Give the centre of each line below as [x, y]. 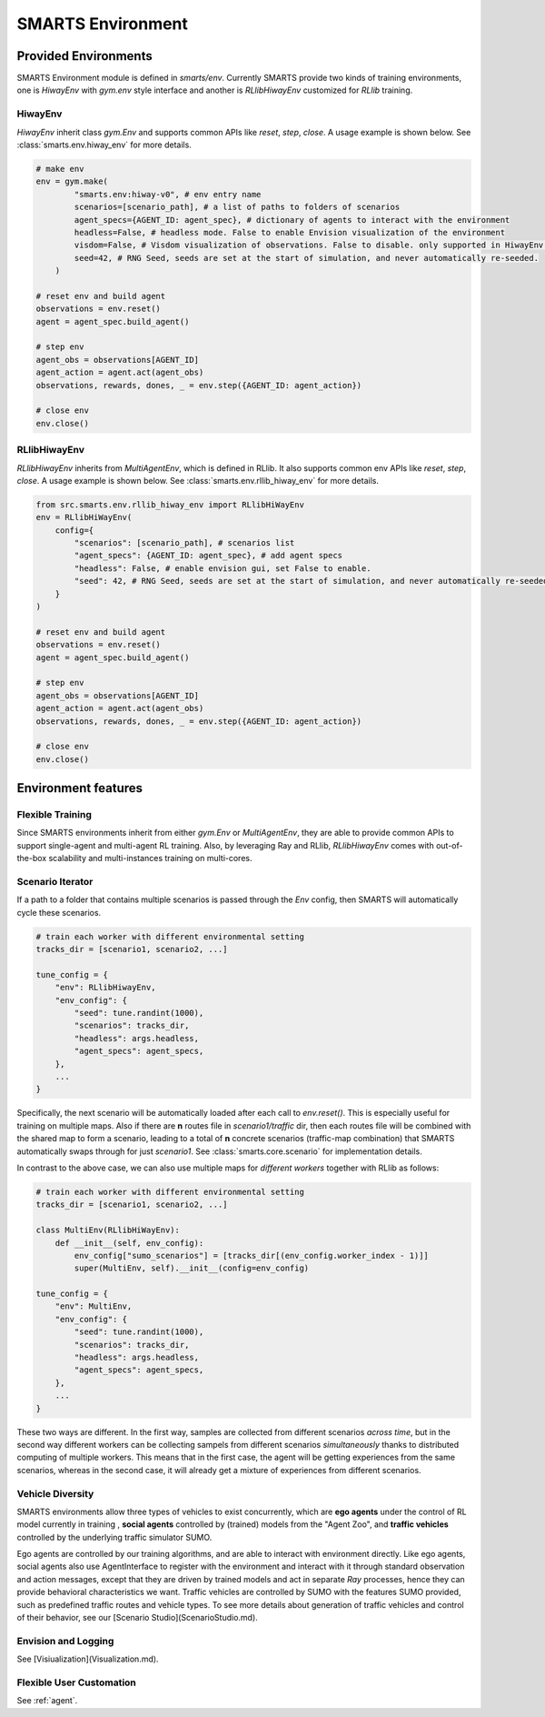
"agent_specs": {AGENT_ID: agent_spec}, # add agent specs [208, 556]
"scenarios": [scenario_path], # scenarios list [184, 543]
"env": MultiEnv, [94, 1306]
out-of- [450, 845]
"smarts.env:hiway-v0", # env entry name [168, 194]
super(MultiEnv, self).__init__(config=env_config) [192, 1268]
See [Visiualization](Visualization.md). [88, 1659]
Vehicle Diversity [55, 1493]
